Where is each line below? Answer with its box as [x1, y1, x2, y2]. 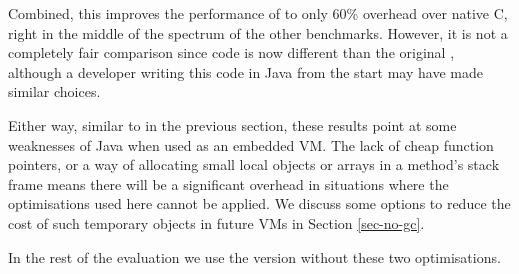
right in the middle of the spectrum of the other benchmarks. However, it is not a [8, 22, 508, 43]
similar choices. [8, 81, 101, 102]
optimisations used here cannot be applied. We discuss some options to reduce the [8, 193, 511, 214]
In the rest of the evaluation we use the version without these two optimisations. [8, 246, 501, 267]
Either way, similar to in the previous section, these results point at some [8, 114, 457, 135]
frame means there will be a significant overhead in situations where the [8, 173, 449, 194]
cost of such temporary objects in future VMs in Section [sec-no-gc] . [8, 212, 425, 233]
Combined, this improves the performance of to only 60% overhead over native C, [8, 3, 508, 23]
